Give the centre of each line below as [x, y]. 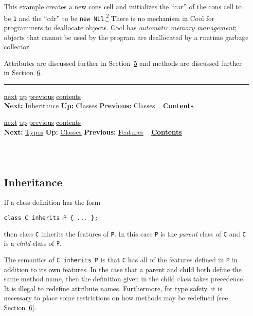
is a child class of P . [33, 243]
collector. [18, 47]
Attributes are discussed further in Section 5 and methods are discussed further [123, 63]
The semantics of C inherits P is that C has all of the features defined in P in [121, 259]
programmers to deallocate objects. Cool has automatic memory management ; [120, 27]
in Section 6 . [23, 72]
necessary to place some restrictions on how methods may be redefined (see [116, 298]
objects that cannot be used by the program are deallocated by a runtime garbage [126, 37]
